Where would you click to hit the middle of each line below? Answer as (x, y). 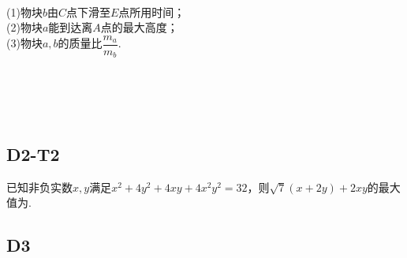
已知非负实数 (39, 187)
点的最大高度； (139, 27)
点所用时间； (152, 11)
